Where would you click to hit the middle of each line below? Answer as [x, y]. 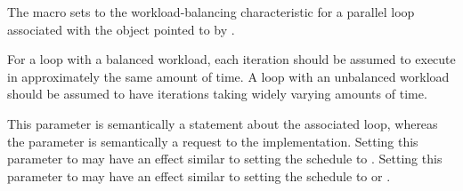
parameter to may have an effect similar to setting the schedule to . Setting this [225, 159]
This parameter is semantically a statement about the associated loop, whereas [223, 123]
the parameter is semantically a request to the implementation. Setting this [213, 141]
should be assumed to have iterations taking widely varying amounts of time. [217, 94]
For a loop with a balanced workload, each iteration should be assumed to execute [231, 59]
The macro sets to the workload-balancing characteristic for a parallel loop [211, 12]
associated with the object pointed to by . [121, 29]
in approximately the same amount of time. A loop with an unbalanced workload [228, 76]
